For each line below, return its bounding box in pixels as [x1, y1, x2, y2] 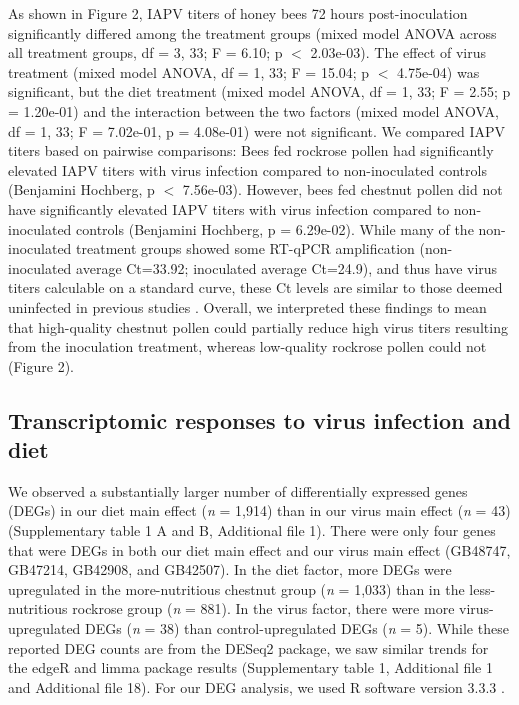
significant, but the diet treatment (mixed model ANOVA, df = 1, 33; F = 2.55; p [8, 81, 511, 102]
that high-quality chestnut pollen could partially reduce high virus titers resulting [8, 316, 508, 337]
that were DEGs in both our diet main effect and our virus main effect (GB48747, [8, 539, 511, 560]
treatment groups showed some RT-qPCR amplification [76, 238, 415, 259]
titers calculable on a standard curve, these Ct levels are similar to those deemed [8, 277, 503, 298]
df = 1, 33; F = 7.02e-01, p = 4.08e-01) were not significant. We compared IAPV [8, 120, 506, 141]
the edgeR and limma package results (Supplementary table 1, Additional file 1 [8, 657, 493, 678]
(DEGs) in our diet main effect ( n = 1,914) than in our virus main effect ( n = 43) [8, 500, 511, 521]
